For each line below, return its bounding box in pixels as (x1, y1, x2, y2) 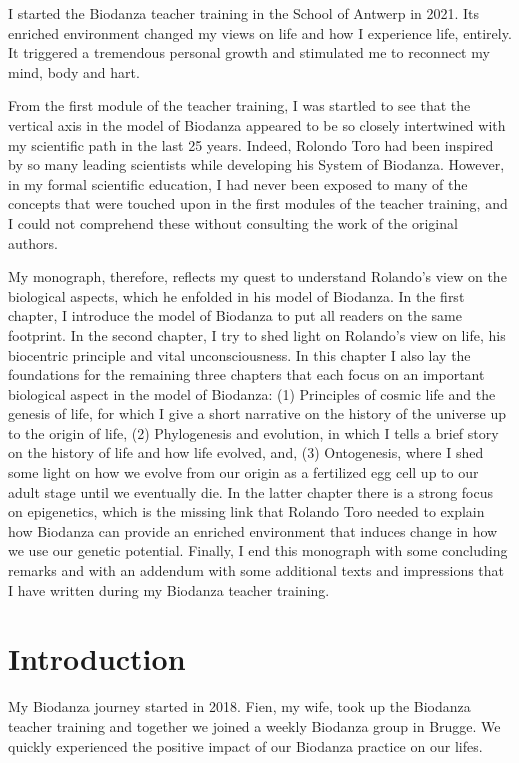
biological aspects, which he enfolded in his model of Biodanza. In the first (8, 285, 465, 306)
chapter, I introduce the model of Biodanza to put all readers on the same (8, 305, 462, 326)
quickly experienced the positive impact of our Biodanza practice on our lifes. (8, 735, 483, 756)
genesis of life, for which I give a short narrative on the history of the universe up (8, 403, 507, 424)
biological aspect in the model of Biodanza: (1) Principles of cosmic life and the (8, 383, 496, 404)
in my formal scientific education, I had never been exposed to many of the (8, 173, 468, 194)
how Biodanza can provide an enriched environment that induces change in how (8, 520, 498, 541)
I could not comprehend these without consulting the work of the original (8, 212, 458, 233)
